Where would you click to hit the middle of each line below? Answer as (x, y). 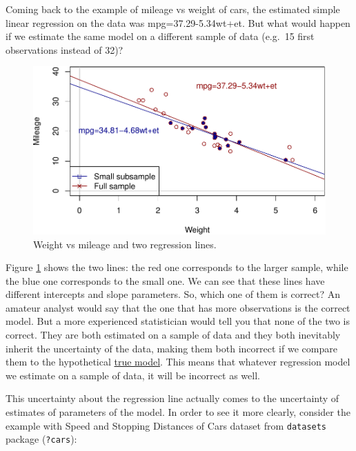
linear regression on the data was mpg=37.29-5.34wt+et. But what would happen (178, 22)
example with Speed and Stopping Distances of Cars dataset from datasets (166, 425)
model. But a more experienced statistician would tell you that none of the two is (178, 321)
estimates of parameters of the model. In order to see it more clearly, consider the (178, 412)
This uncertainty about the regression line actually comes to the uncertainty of (172, 398)
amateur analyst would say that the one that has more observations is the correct (178, 307)
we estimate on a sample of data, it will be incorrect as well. (133, 375)
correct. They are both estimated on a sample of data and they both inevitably (173, 335)
